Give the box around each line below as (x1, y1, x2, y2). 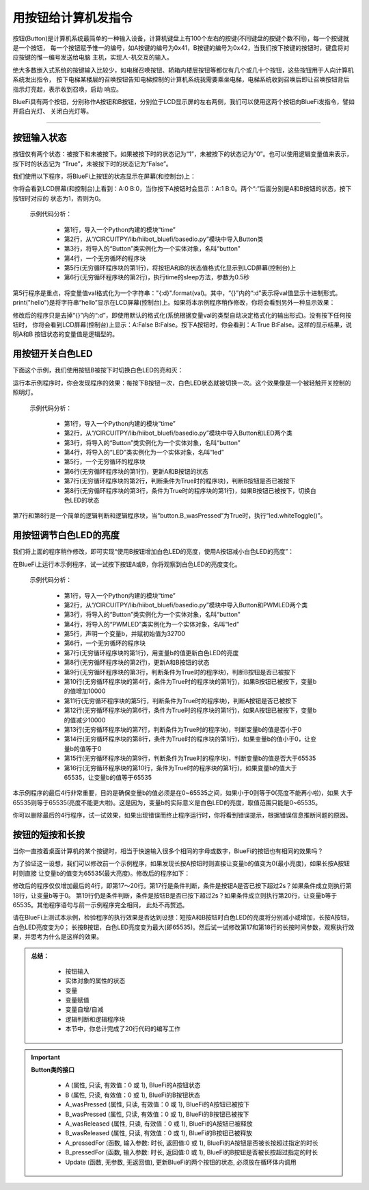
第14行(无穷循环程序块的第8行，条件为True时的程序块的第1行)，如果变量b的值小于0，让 (64, 735, 311, 743)
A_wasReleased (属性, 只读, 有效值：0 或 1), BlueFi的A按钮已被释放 (65, 1119, 253, 1128)
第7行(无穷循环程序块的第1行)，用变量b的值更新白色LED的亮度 (64, 648, 239, 657)
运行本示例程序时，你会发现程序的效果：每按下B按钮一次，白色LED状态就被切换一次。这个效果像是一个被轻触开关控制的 (12, 379, 351, 387)
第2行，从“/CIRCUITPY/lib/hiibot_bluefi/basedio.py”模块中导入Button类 (64, 235, 264, 243)
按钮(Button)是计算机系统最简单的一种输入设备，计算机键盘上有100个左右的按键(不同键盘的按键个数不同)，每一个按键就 (12, 34, 349, 42)
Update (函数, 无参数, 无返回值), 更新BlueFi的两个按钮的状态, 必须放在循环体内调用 (65, 1158, 297, 1166)
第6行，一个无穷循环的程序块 (64, 639, 146, 647)
